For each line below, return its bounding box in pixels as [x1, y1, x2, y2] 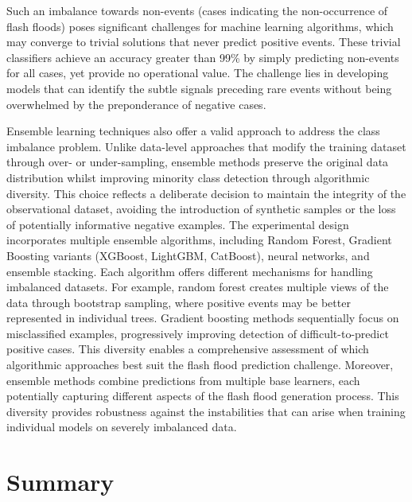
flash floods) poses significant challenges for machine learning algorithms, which [6, 18, 394, 34]
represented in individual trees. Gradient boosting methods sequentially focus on [6, 309, 399, 326]
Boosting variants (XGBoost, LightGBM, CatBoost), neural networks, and [6, 247, 370, 263]
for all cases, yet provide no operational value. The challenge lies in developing [6, 64, 389, 81]
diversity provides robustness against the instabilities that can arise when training [6, 403, 406, 419]
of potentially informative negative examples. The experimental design [6, 216, 349, 232]
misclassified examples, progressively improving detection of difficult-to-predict [6, 325, 389, 341]
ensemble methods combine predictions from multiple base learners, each [6, 372, 360, 388]
